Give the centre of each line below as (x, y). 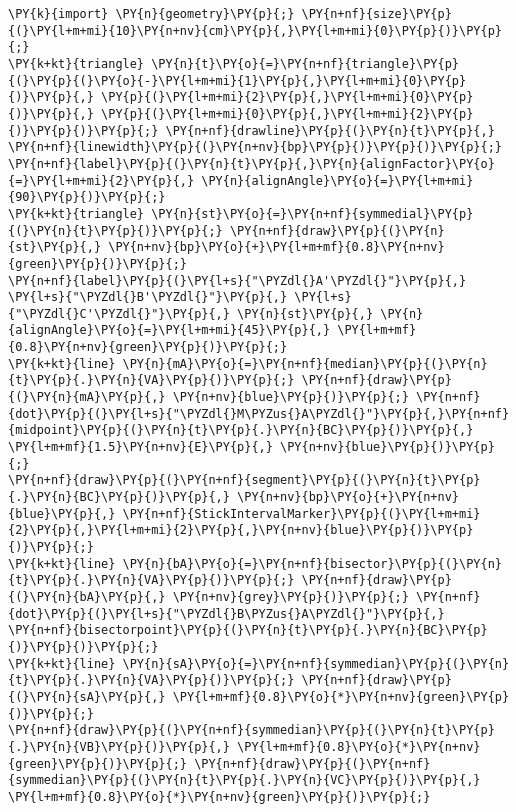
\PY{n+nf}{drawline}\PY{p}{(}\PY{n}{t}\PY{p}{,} (330, 130)
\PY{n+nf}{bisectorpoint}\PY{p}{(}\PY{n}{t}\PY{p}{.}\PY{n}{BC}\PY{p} (248, 630)
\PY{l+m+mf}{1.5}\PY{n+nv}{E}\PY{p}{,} (140, 447)
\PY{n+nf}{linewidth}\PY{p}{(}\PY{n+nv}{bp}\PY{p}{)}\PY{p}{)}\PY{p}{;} (255, 147)
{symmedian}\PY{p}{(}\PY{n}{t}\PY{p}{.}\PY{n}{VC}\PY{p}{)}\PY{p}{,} (244, 780)
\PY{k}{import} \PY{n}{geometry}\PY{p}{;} (151, 14)
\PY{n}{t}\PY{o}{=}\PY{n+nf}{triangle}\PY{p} (305, 63)
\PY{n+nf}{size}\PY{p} (376, 14)
